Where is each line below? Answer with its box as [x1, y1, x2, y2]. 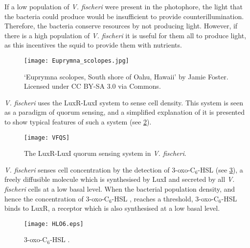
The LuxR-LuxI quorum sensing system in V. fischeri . [24, 148, 186, 158]
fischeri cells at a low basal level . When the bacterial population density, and [4, 184, 235, 194]
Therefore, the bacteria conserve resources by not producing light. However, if [4, 21, 238, 31]
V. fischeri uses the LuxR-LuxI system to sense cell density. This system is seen [4, 97, 244, 107]
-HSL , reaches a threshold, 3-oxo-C [112, 193, 219, 203]
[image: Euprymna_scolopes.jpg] [24, 57, 129, 64]
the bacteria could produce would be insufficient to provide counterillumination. [4, 11, 244, 21]
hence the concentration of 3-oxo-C [4, 193, 109, 203]
